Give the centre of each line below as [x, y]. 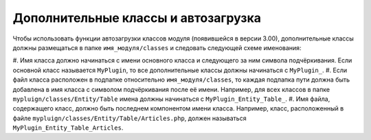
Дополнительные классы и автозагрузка [137, 18]
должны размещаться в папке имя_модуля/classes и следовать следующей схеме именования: [157, 47]
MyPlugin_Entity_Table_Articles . [68, 128]
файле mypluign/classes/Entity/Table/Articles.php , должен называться [130, 118]
